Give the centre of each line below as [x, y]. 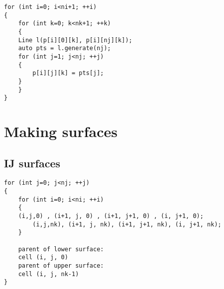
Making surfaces [61, 131]
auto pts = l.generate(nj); [64, 48]
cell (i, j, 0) [43, 257]
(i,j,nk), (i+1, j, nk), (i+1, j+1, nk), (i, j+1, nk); [127, 224]
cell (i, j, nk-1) [49, 274]
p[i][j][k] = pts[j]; [68, 73]
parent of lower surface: [61, 249]
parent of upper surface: [61, 266]
